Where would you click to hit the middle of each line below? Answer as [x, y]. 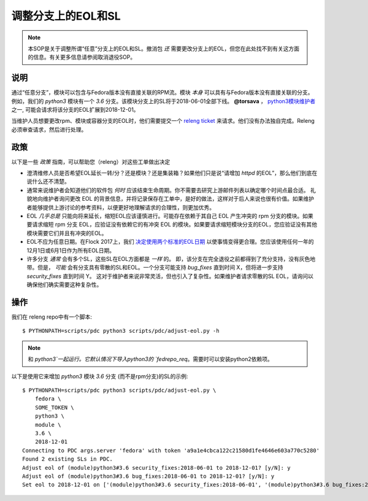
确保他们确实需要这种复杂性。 [64, 285]
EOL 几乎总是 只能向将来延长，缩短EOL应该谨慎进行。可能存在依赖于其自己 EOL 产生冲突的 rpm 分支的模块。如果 [170, 216]
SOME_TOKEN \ [54, 407]
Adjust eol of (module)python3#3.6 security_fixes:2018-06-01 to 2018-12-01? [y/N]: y [156, 468]
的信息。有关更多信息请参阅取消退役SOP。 [82, 57]
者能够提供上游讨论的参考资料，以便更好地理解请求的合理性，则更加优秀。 [121, 207]
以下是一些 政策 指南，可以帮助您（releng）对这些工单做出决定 [91, 161]
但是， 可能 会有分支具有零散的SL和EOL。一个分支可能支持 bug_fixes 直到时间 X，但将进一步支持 [160, 268]
